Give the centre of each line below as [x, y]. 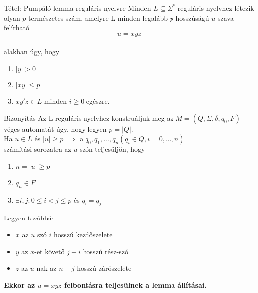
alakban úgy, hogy [32, 51]
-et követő [49, 251]
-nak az [45, 268]
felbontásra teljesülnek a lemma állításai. [135, 284]
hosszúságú [192, 18]
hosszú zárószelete [104, 268]
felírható [17, 28]
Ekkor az [20, 284]
